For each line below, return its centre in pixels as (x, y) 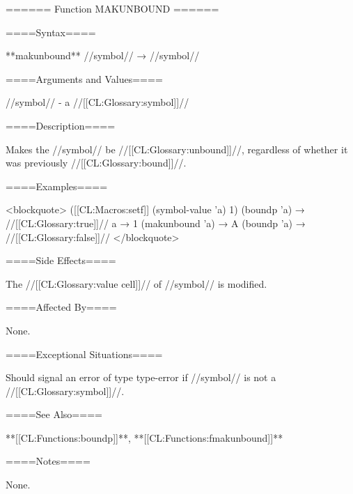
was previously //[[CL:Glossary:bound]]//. (96, 163)
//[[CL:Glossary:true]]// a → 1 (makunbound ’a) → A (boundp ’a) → (156, 223)
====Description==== (61, 125)
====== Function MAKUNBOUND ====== (112, 8)
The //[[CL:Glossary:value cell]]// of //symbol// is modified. (136, 283)
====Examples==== (57, 186)
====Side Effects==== (61, 260)
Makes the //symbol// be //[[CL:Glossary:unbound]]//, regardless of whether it (177, 149)
